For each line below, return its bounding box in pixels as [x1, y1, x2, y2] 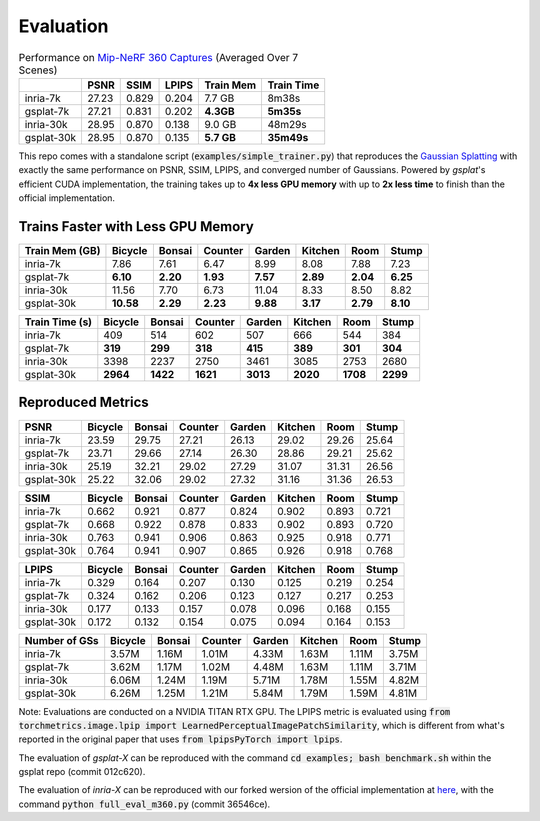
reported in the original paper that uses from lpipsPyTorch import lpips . [18, 733, 343, 745]
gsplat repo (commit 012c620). [18, 766, 146, 778]
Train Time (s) [24, 315, 93, 329]
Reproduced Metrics [18, 394, 149, 411]
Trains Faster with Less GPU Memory [18, 218, 254, 235]
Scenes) [18, 63, 58, 77]
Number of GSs [24, 633, 99, 647]
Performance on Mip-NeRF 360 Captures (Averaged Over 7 [18, 50, 299, 64]
